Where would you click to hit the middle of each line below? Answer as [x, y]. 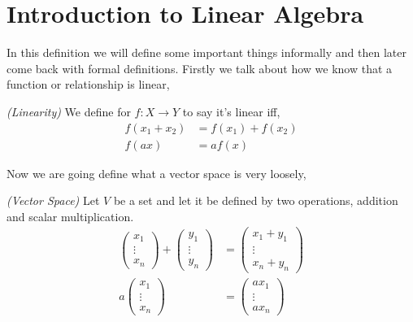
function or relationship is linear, [88, 84]
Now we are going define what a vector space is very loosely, [157, 173]
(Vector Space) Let [53, 200]
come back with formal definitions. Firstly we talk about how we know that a [200, 68]
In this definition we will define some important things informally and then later [206, 52]
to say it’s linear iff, [231, 111]
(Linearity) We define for [69, 111]
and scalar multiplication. [70, 216]
